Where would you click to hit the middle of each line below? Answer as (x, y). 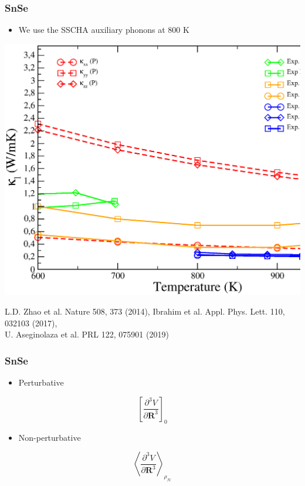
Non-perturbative (50, 437)
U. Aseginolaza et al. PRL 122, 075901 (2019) (87, 334)
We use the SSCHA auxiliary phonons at (92, 30)
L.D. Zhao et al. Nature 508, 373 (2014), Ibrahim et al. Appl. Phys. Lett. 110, (145, 311)
